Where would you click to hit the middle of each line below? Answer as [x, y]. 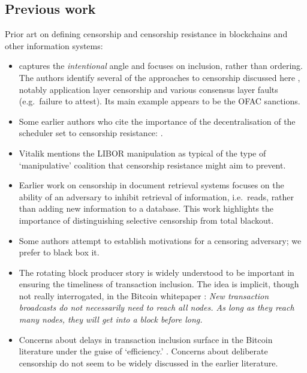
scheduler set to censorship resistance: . [91, 133]
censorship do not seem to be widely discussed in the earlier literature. [148, 363]
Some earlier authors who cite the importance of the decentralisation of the [157, 121]
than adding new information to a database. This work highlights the [146, 208]
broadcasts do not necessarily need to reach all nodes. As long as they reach [156, 307]
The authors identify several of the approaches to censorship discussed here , [159, 77]
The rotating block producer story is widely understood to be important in [156, 272]
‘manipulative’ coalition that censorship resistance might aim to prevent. [152, 165]
